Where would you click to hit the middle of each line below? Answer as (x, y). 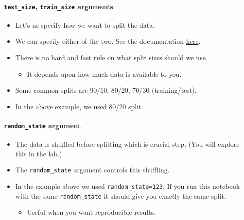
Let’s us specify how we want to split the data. (85, 25)
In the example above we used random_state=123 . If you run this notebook (128, 186)
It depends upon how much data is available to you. (104, 74)
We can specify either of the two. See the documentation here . (108, 41)
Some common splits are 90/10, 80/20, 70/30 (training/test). (106, 90)
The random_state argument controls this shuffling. (92, 170)
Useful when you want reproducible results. (91, 212)
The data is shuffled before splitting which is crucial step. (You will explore (127, 144)
